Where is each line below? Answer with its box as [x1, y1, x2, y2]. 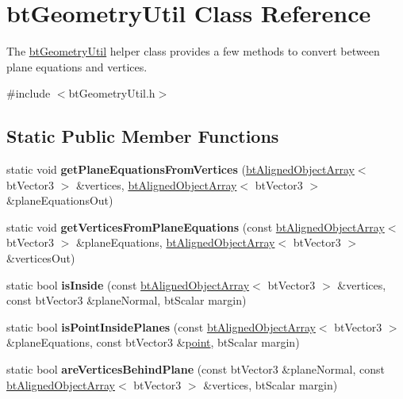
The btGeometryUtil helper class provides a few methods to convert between [6, 43, 380, 59]
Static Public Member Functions [6, 124, 279, 148]
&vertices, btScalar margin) [203, 376, 338, 393]
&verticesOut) [6, 250, 75, 267]
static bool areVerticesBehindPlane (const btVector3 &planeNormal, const [6, 361, 385, 378]
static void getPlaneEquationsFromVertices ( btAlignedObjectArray [6, 161, 355, 178]
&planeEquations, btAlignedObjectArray [75, 234, 275, 251]
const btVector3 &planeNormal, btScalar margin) [6, 292, 247, 309]
